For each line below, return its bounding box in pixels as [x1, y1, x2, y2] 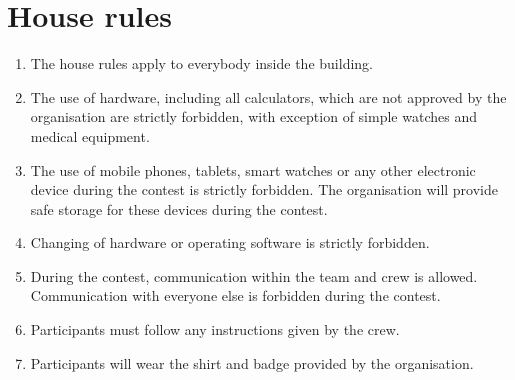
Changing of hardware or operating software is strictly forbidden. [30, 232, 430, 253]
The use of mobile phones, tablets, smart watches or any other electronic [30, 159, 476, 180]
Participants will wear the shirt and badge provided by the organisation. [30, 352, 474, 373]
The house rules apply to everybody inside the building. [30, 53, 373, 74]
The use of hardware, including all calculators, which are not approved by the [30, 86, 507, 107]
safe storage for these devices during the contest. [30, 198, 328, 219]
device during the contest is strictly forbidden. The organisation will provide [30, 179, 499, 200]
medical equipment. [30, 125, 150, 146]
